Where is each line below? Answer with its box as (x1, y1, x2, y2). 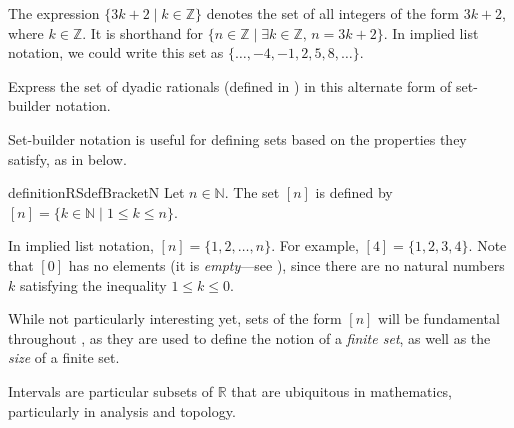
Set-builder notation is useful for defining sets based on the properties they (8, 128, 467, 149)
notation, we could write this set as (8, 42, 224, 63)
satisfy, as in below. (8, 148, 127, 169)
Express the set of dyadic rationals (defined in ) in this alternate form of (8, 75, 452, 96)
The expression (8, 3, 100, 23)
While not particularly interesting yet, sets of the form (8, 308, 342, 329)
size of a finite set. (8, 347, 120, 368)
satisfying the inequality (19, 274, 167, 295)
